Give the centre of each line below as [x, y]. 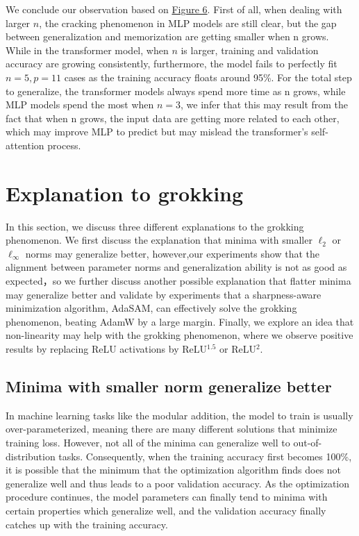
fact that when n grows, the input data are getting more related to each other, [173, 118]
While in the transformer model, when [87, 50]
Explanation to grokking [125, 193]
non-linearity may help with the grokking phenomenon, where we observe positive [179, 335]
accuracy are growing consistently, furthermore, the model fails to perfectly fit [172, 64]
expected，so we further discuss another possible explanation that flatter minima [178, 281]
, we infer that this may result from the [265, 104]
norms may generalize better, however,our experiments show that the [172, 253]
